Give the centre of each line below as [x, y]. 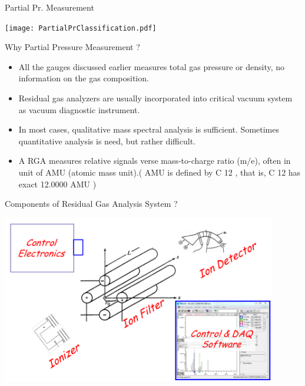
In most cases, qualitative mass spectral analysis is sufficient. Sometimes [149, 129]
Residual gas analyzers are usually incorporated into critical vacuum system [155, 98]
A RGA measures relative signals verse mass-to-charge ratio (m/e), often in [155, 161]
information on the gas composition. [84, 78]
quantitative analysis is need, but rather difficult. [107, 141]
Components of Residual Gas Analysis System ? [91, 204]
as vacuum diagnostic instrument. [79, 109]
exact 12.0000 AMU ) [57, 184]
